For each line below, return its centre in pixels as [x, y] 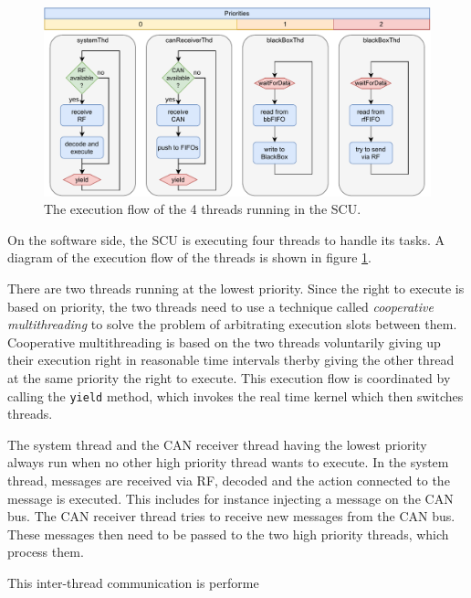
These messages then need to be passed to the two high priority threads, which [228, 534]
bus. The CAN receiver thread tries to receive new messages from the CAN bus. [231, 516]
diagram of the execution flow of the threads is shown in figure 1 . [189, 257]
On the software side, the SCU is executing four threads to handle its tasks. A [226, 239]
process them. [46, 552]
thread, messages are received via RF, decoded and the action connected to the [229, 480]
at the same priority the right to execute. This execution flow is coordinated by [229, 377]
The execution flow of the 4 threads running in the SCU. [203, 209]
